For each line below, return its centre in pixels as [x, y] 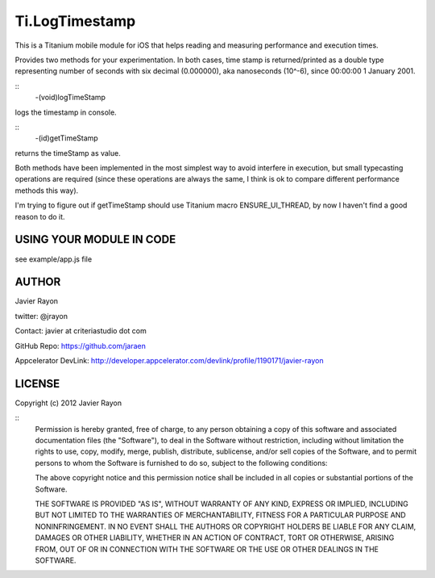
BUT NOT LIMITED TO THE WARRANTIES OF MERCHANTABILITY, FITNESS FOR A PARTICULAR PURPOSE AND [220, 515]
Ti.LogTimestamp [75, 21]
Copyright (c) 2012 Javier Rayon [68, 403]
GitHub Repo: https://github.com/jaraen [81, 346]
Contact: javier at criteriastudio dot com [81, 331]
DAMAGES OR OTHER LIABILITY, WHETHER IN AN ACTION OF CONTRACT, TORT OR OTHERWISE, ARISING [215, 538]
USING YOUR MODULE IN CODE [95, 239]
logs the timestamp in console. [66, 112]
